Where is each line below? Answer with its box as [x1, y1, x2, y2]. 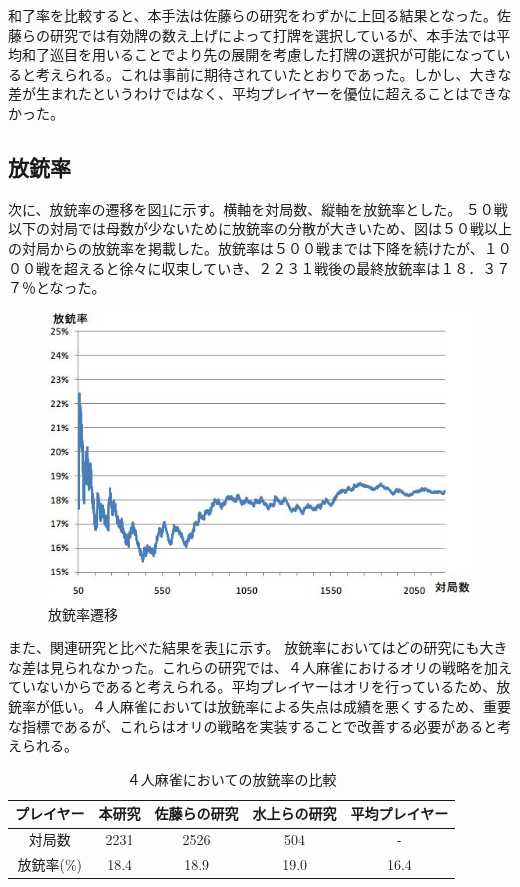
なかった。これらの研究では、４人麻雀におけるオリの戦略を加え [91, 656, 512, 677]
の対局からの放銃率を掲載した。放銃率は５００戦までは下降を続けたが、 [8, 237, 484, 258]
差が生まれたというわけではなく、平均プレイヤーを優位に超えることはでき [8, 83, 498, 104]
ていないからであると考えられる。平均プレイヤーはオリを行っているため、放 [8, 676, 511, 697]
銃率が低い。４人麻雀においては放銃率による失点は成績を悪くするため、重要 [8, 696, 511, 717]
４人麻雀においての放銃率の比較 [126, 768, 337, 789]
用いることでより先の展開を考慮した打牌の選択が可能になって [91, 44, 497, 65]
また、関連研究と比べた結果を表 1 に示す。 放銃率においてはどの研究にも [8, 637, 480, 658]
